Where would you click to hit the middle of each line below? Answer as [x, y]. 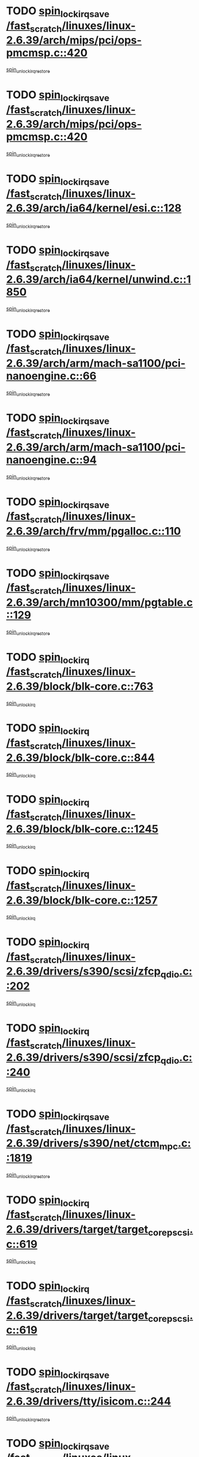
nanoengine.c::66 [51, 376]
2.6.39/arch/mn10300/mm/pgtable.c [99, 602]
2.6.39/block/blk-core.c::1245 [82, 829]
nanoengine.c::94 [51, 460]
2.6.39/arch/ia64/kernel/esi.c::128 [94, 208]
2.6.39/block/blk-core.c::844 [80, 757]
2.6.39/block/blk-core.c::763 [80, 686]
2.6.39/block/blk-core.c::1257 [82, 900]
